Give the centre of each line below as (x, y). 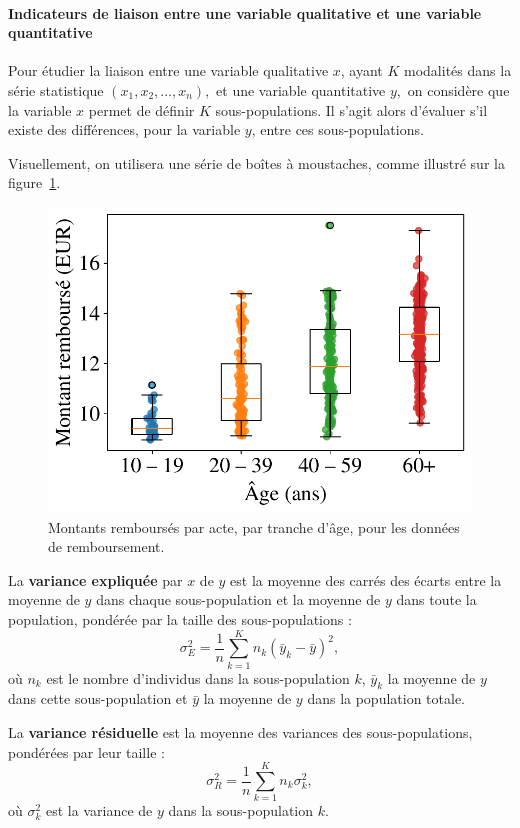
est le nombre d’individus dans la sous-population (198, 677)
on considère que (458, 89)
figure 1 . (34, 182)
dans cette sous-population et (98, 698)
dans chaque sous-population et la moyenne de (238, 599)
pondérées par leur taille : (86, 751)
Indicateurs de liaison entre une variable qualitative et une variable (245, 12)
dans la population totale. (386, 698)
